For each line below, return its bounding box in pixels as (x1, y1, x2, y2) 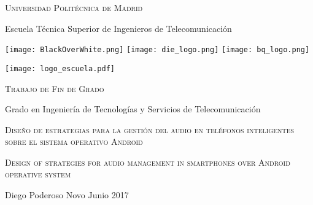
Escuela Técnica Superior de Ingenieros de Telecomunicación (5, 21, 232, 34)
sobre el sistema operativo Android (5, 135, 143, 148)
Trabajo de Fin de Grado (5, 82, 104, 95)
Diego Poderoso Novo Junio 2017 (5, 188, 129, 201)
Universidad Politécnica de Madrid (5, 1, 143, 14)
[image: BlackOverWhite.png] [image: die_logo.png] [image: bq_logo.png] (5, 45, 310, 55)
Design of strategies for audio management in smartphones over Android (5, 155, 290, 168)
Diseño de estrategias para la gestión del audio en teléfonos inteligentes (5, 123, 295, 136)
